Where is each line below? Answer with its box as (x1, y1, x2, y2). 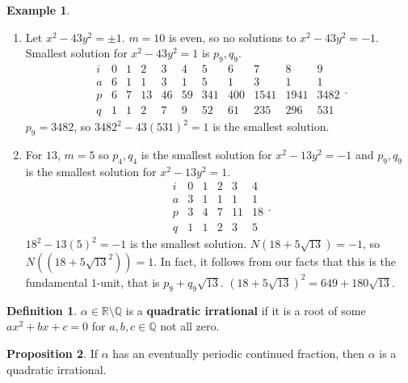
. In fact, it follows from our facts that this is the (154, 253, 397, 270)
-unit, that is (96, 273, 160, 290)
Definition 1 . (6, 301, 78, 318)
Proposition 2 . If (6, 344, 98, 361)
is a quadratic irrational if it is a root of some (125, 301, 366, 318)
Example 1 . (6, 2, 70, 18)
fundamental (25, 273, 88, 290)
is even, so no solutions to (169, 28, 297, 45)
